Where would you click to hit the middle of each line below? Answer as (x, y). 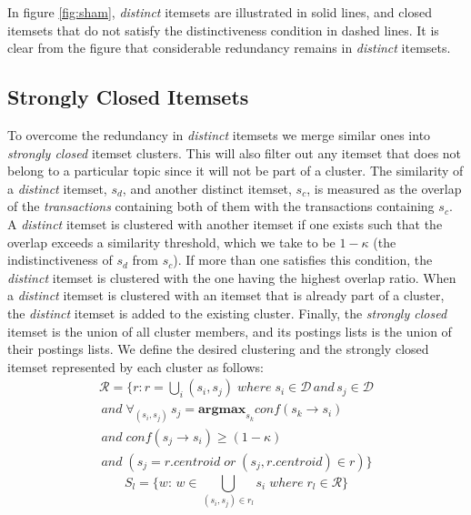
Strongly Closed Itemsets (128, 97)
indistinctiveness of (60, 260)
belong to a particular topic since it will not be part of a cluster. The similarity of (235, 171)
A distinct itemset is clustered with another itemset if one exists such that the (225, 223)
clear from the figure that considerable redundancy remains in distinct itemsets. (229, 48)
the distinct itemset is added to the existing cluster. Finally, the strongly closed (227, 313)
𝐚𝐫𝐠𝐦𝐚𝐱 (222, 410)
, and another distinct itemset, (207, 188)
